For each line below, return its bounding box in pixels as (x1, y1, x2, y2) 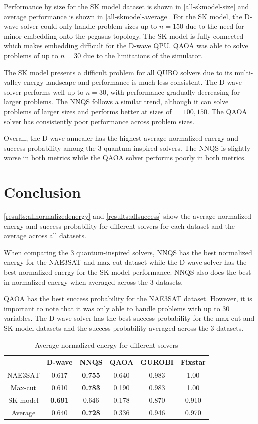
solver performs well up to (4, 86, 84, 97)
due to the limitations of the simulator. (83, 50, 203, 60)
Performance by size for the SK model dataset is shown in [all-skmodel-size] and (4, 1, 249, 11)
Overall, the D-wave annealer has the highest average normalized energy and (4, 133, 239, 143)
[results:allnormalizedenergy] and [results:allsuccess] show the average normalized (4, 211, 252, 221)
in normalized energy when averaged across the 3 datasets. (4, 276, 183, 287)
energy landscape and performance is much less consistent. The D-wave (23, 77, 242, 87)
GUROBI (140, 357, 174, 367)
